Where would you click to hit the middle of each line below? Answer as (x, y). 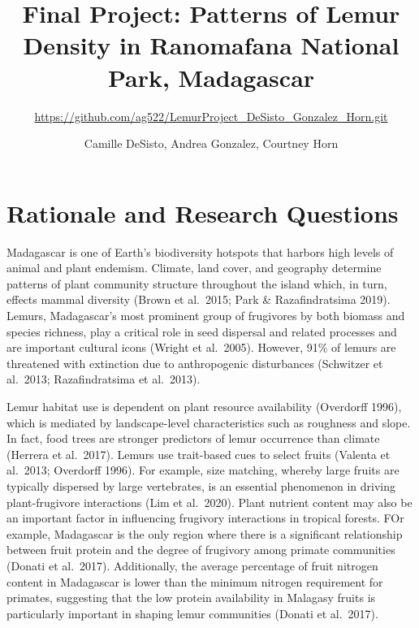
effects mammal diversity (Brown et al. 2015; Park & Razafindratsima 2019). (199, 299)
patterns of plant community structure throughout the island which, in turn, (197, 283)
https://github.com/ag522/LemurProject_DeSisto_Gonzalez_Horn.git (211, 116)
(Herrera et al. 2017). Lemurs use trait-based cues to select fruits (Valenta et (199, 454)
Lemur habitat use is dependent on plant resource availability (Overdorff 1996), (204, 406)
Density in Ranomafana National (211, 45)
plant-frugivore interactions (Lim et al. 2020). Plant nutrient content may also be (209, 502)
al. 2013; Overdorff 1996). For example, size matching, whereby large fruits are (203, 470)
